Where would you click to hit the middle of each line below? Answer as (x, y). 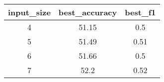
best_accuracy (88, 12)
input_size (29, 12)
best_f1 (140, 12)
